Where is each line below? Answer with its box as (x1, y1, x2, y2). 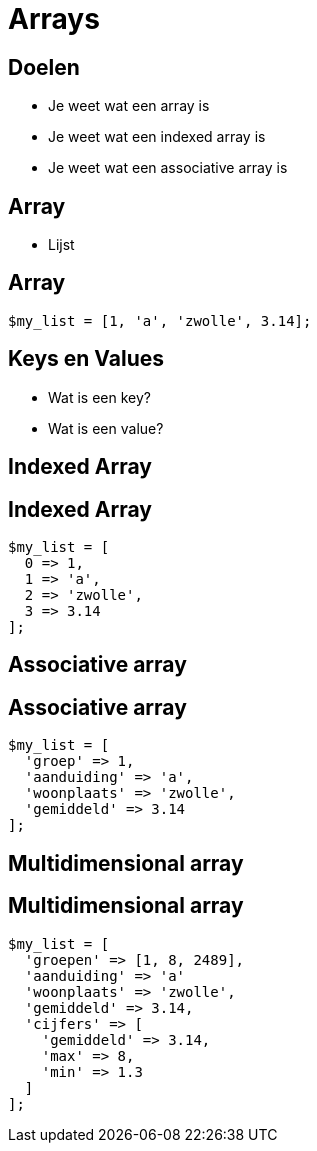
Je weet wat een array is (48, 97, 210, 115)
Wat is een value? (48, 419, 164, 437)
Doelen (8, 54, 80, 80)
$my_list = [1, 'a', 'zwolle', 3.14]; (8, 312, 312, 329)
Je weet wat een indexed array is (48, 128, 266, 146)
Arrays (8, 2, 100, 36)
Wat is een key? (48, 388, 151, 406)
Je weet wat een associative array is (48, 159, 288, 177)
